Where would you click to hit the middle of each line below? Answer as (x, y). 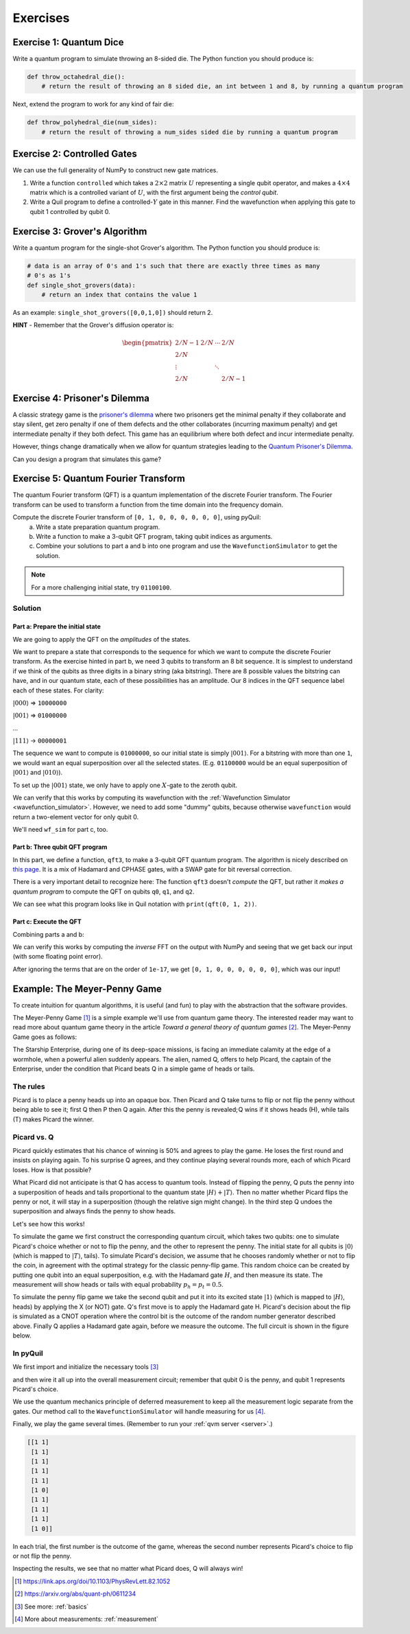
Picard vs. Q (33, 1137)
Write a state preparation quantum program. (98, 527)
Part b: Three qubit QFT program (60, 847)
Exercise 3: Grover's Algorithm (80, 231)
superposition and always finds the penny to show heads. (94, 1211)
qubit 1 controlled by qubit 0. (70, 211)
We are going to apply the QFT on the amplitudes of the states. (102, 639)
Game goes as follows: (45, 1037)
